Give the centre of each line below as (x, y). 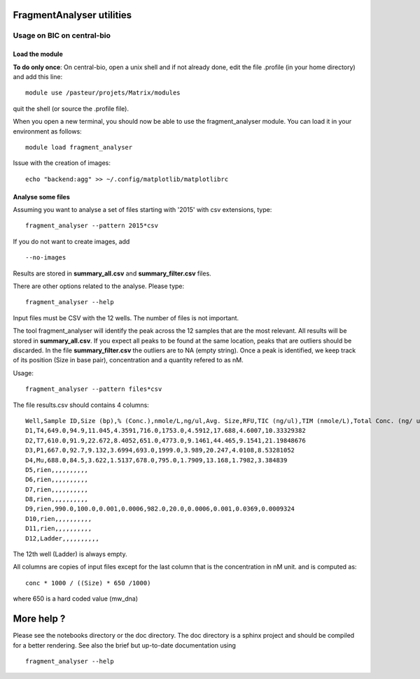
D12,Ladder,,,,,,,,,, (62, 538)
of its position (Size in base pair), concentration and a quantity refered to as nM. (128, 360)
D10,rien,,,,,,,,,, (59, 519)
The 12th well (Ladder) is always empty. (70, 554)
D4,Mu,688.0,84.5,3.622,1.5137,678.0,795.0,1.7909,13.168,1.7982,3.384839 (156, 460)
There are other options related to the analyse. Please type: (99, 286)
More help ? (39, 619)
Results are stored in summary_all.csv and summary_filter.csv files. (112, 273)
